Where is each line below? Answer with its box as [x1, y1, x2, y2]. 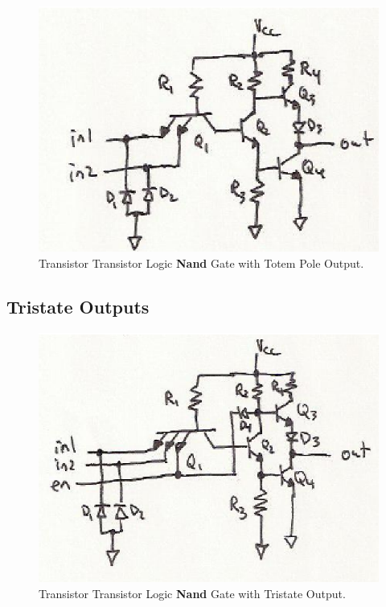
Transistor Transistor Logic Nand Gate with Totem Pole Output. [39, 254, 364, 271]
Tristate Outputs [6, 293, 150, 318]
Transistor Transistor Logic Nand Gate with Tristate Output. [39, 584, 346, 601]
